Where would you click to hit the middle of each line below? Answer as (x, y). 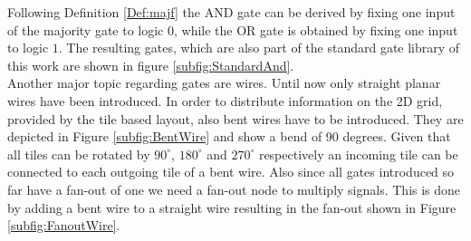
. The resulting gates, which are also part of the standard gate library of (259, 48)
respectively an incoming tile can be (358, 154)
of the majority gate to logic (86, 29)
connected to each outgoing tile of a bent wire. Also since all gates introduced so (231, 172)
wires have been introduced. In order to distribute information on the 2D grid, (225, 100)
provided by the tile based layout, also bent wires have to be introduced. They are (235, 118)
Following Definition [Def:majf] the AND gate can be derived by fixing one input (231, 12)
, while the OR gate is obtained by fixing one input (316, 29)
